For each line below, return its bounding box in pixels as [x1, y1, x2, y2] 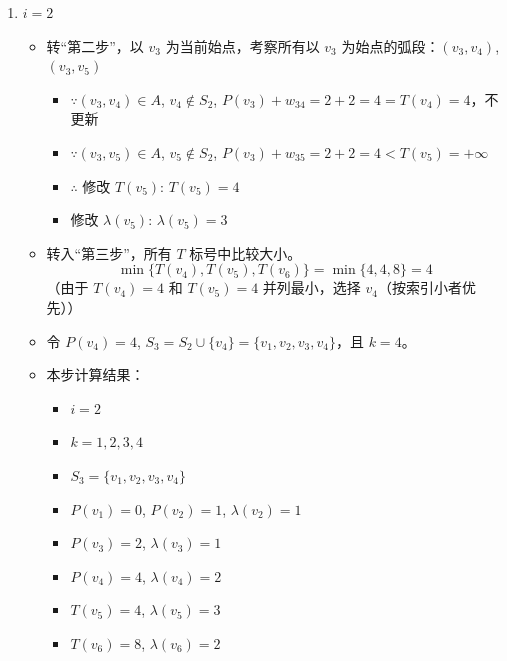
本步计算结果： [46, 364, 145, 385]
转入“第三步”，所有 [46, 242, 172, 263]
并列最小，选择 [262, 277, 361, 298]
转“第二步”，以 [46, 35, 144, 56]
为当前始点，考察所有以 [165, 35, 320, 56]
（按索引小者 [378, 277, 462, 298]
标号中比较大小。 [189, 242, 302, 263]
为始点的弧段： [341, 35, 440, 56]
